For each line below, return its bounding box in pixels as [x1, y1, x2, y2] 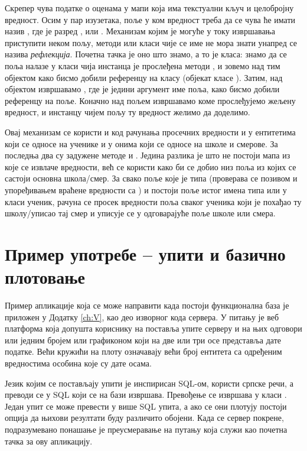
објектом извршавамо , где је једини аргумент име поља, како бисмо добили [5, 83, 280, 95]
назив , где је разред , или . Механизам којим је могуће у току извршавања [5, 25, 275, 37]
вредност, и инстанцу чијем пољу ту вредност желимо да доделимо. [5, 106, 250, 118]
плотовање [5, 265, 86, 289]
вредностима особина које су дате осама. [5, 356, 152, 369]
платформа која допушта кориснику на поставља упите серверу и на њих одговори [5, 322, 302, 335]
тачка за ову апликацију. [5, 434, 93, 447]
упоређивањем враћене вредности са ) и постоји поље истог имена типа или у [5, 183, 287, 196]
